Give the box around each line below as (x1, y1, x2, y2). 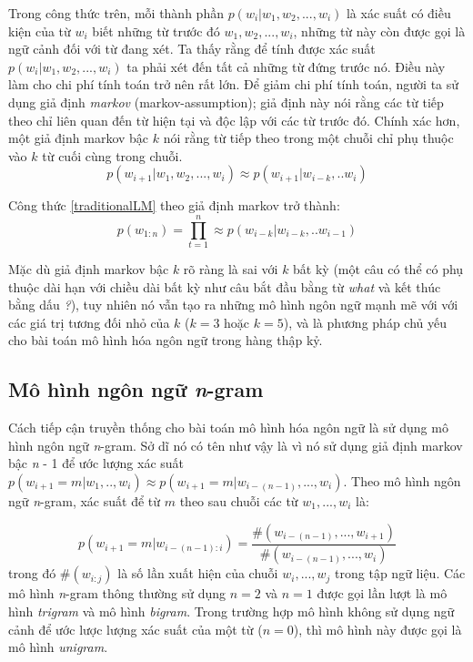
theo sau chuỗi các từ (179, 492, 298, 511)
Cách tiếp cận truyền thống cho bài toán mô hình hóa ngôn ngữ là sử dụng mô (8, 418, 448, 437)
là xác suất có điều (346, 4, 451, 22)
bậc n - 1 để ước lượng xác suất (8, 453, 185, 473)
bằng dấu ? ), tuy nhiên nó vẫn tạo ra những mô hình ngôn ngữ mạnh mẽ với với (8, 295, 458, 314)
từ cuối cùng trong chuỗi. (42, 146, 183, 165)
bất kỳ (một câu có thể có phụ (293, 260, 464, 279)
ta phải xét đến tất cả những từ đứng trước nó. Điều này (126, 56, 446, 76)
